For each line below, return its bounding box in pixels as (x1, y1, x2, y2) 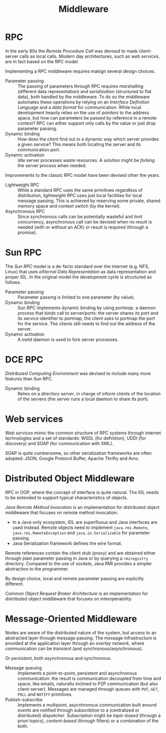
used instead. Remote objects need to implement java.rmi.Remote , (12, 524, 149, 530)
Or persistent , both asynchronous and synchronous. (5, 655, 112, 661)
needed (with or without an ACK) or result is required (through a (17, 224, 148, 230)
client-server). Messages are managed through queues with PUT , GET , (17, 686, 159, 692)
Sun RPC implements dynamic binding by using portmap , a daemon (17, 305, 156, 311)
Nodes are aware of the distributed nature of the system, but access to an (5, 629, 157, 635)
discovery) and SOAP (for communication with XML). (5, 440, 113, 446)
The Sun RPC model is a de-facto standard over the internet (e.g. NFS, (5, 263, 150, 269)
